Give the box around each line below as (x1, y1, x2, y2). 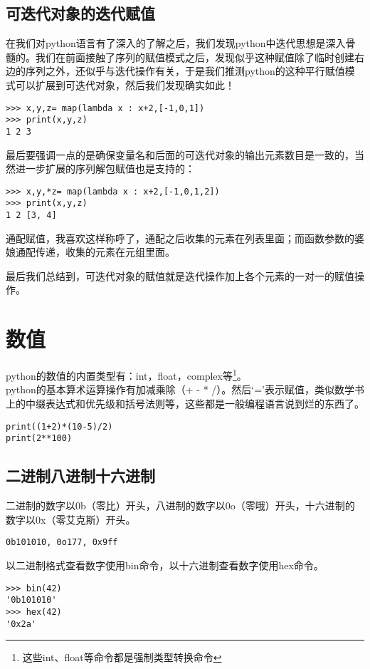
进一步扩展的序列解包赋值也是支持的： (15, 161, 195, 176)
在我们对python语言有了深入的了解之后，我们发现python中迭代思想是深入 (6, 36, 346, 51)
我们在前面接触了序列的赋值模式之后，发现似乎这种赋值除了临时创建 (35, 49, 354, 64)
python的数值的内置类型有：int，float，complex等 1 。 (6, 366, 247, 383)
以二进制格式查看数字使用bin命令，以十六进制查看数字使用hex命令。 (6, 558, 324, 572)
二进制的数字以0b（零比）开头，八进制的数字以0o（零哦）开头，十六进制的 (6, 498, 355, 513)
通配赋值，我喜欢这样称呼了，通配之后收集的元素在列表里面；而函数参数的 (6, 230, 354, 245)
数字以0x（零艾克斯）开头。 (6, 512, 136, 527)
